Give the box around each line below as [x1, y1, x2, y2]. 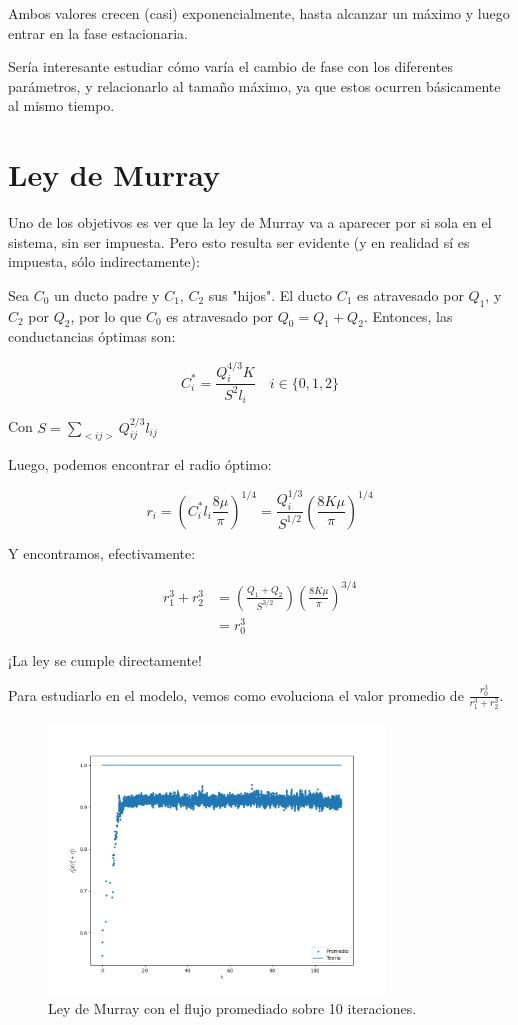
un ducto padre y [54, 284, 160, 305]
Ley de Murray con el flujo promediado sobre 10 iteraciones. [48, 998, 417, 1019]
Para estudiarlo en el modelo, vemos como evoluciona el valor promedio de [8, 684, 464, 705]
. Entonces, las [363, 305, 453, 326]
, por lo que [70, 305, 142, 326]
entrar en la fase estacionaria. [8, 22, 188, 43]
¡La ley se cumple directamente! [8, 650, 202, 671]
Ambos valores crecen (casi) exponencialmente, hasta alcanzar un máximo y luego [8, 3, 510, 23]
